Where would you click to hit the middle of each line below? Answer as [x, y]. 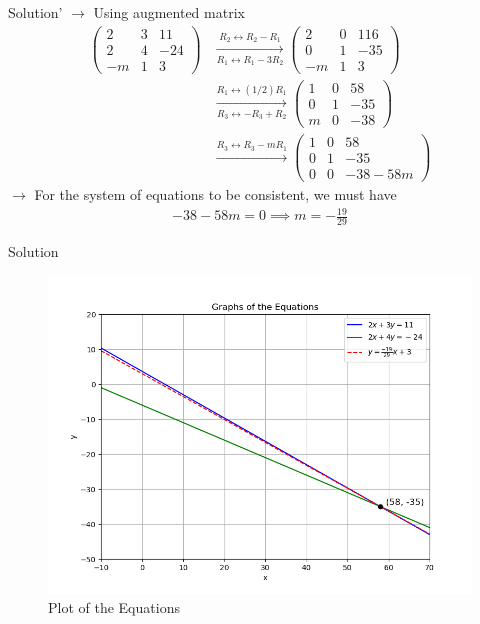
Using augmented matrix [169, 12]
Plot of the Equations [114, 607]
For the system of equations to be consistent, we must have [215, 194]
